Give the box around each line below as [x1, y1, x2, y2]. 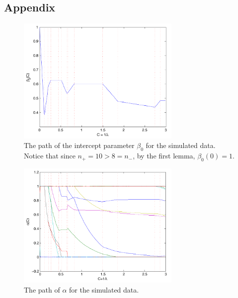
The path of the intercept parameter [24, 140, 135, 150]
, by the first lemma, [133, 150, 195, 161]
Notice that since [24, 150, 76, 161]
